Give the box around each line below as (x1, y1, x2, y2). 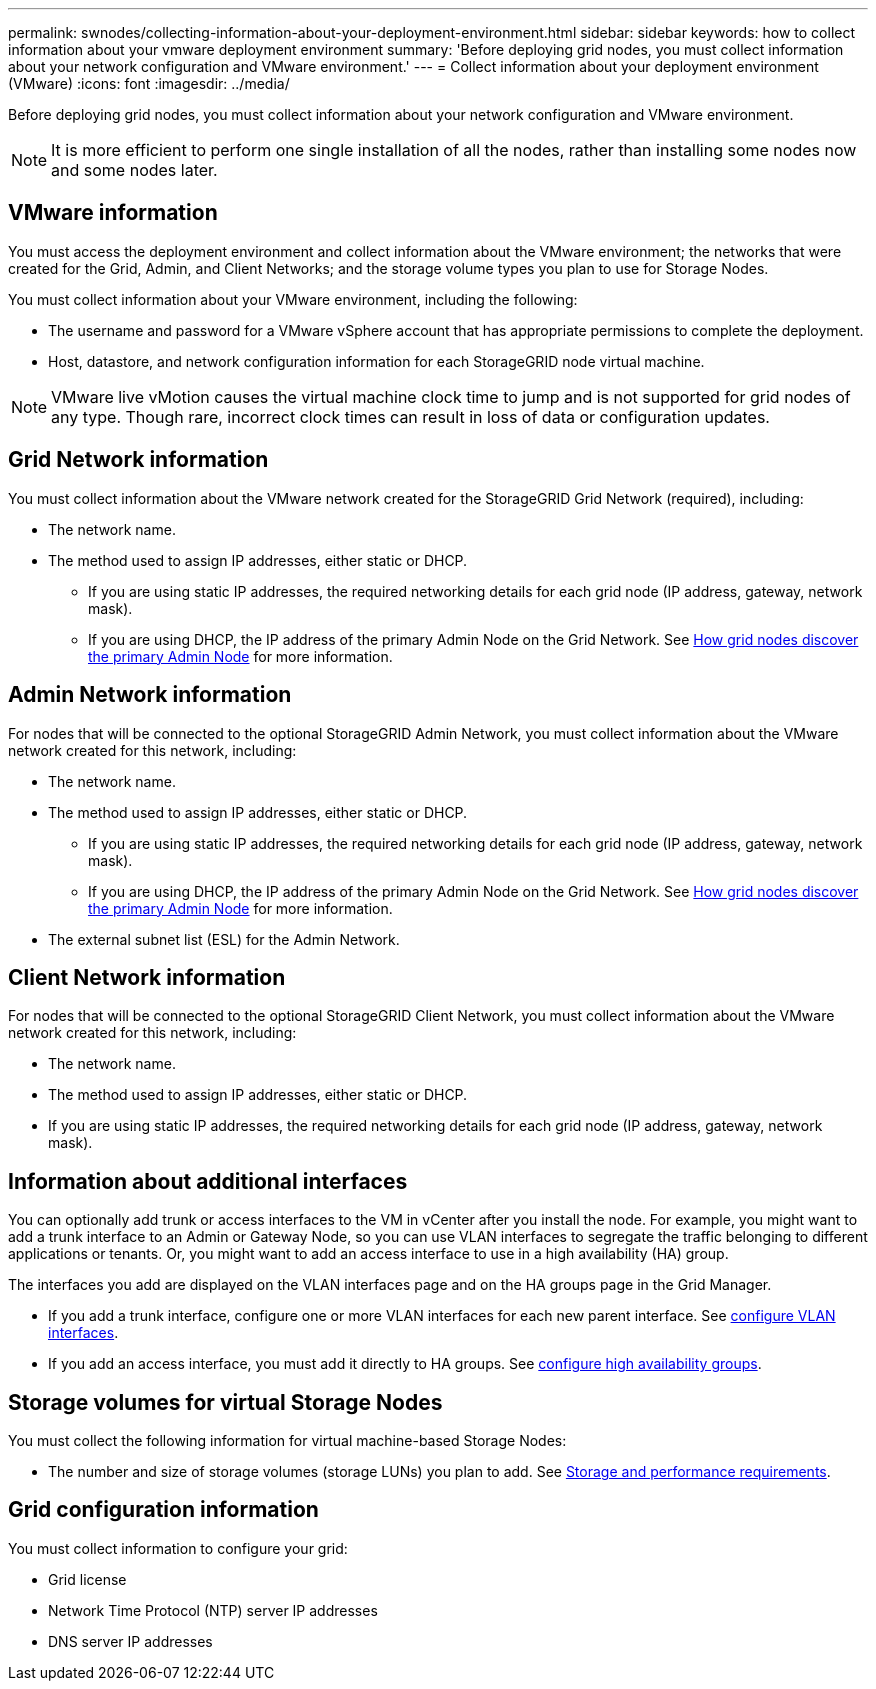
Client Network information (8, 964, 286, 990)
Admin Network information (8, 682, 292, 708)
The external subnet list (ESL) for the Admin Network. (48, 930, 400, 948)
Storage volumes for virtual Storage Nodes (8, 1389, 443, 1415)
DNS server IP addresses (48, 1632, 213, 1650)
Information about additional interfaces (8, 1168, 408, 1194)
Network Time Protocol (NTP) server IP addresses (48, 1601, 378, 1619)
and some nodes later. (51, 160, 218, 180)
